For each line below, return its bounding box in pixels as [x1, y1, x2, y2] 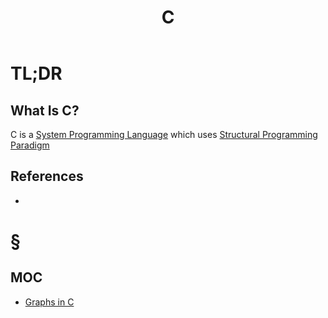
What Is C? [10, 102, 80, 119]
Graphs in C [24, 296, 75, 308]
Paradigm [10, 139, 50, 151]
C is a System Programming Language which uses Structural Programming [10, 129, 318, 140]
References [10, 168, 84, 185]
